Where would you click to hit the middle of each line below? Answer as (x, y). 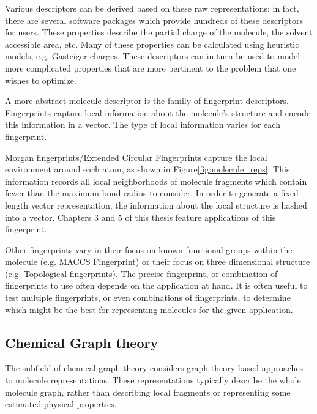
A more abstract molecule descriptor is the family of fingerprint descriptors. (147, 101)
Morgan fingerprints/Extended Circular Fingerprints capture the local (136, 157)
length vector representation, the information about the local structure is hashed (156, 205)
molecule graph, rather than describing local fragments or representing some (148, 392)
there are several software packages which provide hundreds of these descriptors (154, 20)
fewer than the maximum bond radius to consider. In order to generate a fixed (152, 193)
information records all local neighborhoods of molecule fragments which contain (156, 181)
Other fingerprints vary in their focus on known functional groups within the (149, 249)
